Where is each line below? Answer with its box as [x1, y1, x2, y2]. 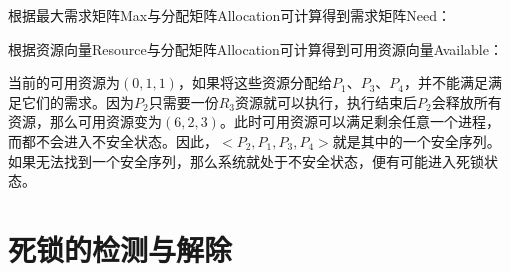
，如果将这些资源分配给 [177, 72, 332, 93]
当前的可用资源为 [8, 72, 120, 93]
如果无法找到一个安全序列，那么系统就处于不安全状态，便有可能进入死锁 [8, 150, 484, 171]
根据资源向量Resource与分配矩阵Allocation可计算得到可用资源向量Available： [8, 38, 503, 59]
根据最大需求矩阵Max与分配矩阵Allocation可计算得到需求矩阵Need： [8, 5, 451, 25]
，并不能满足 [404, 72, 488, 93]
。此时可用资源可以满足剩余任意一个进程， [219, 111, 500, 132]
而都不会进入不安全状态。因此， [8, 130, 218, 151]
